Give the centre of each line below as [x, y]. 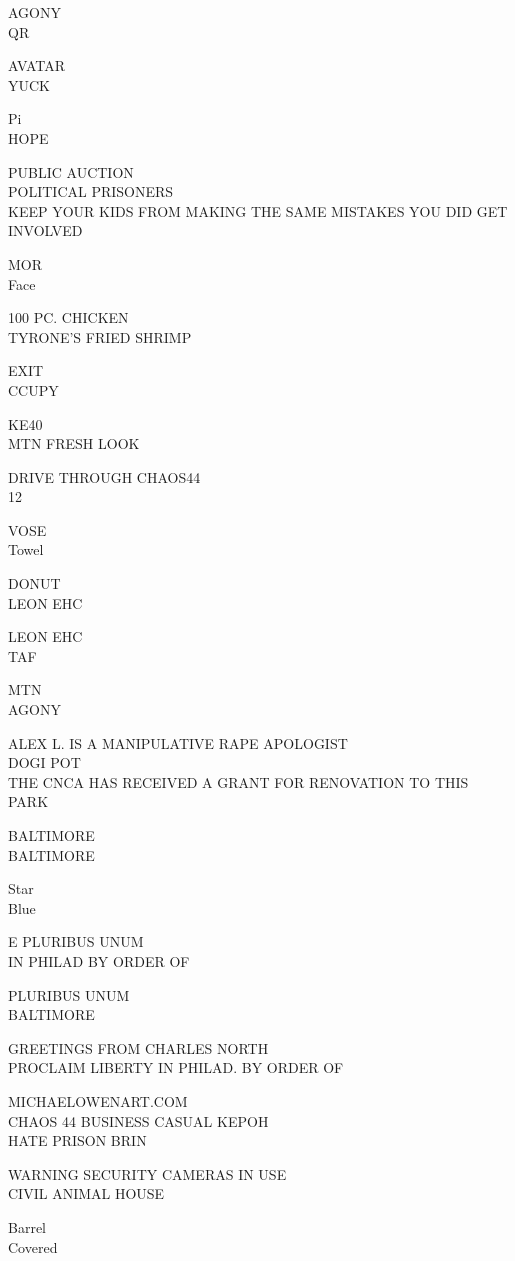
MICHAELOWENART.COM [98, 1100]
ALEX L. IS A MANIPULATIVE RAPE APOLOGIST [178, 742]
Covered [33, 1246]
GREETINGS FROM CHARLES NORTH [138, 1047]
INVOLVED [45, 230]
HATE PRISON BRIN [77, 1140]
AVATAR [36, 65]
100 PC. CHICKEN [68, 317]
